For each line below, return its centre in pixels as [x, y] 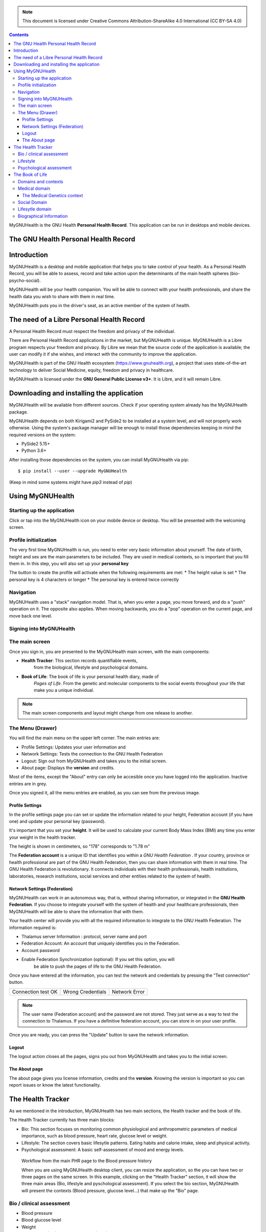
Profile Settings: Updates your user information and [73, 747]
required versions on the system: [43, 435]
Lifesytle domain [35, 209]
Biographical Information [43, 216]
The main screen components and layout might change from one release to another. [108, 713]
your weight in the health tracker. [43, 837]
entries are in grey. [28, 784]
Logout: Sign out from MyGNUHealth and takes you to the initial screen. [94, 761]
